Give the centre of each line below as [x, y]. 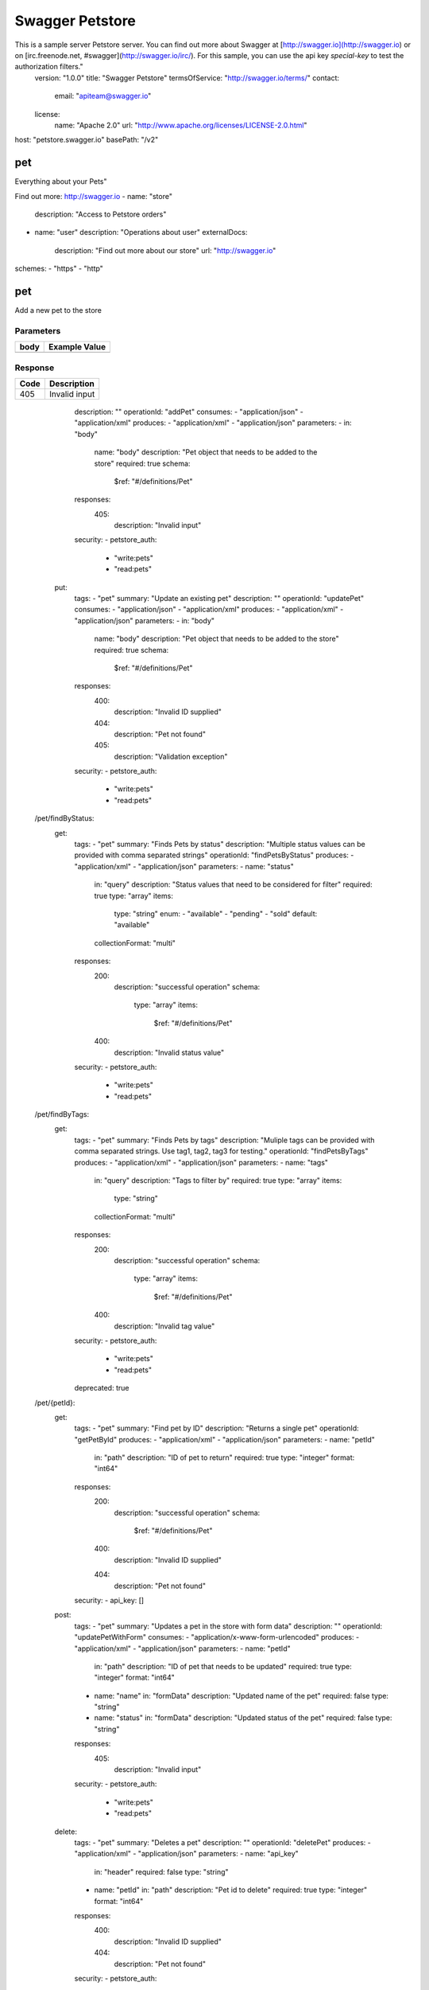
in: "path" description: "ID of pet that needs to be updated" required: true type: [223, 1666]
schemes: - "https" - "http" [59, 269]
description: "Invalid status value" [169, 1052]
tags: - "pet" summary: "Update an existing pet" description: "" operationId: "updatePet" [219, 599]
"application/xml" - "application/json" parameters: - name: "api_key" [187, 1854]
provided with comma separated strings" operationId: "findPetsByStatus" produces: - [214, 855]
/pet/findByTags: [62, 1114]
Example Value [77, 347]
